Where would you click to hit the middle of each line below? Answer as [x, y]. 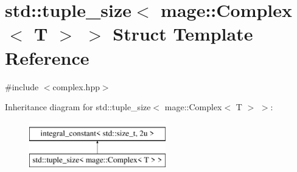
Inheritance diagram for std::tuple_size [78, 107]
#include [22, 86]
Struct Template [183, 34]
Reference [47, 57]
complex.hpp [76, 86]
